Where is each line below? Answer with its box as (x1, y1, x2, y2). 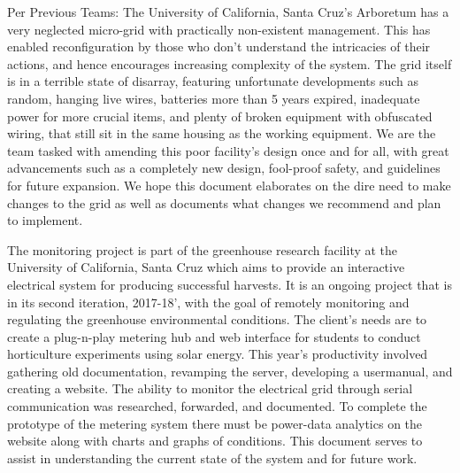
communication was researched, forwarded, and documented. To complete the (7, 397, 427, 415)
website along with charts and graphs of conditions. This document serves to (7, 431, 423, 450)
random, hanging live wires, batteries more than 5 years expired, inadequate (7, 89, 420, 107)
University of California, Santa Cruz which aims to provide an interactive (7, 258, 405, 276)
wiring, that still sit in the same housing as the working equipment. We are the (7, 124, 436, 143)
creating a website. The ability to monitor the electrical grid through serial (7, 379, 413, 398)
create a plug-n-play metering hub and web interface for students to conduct (7, 327, 421, 345)
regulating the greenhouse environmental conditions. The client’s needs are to (7, 310, 427, 329)
